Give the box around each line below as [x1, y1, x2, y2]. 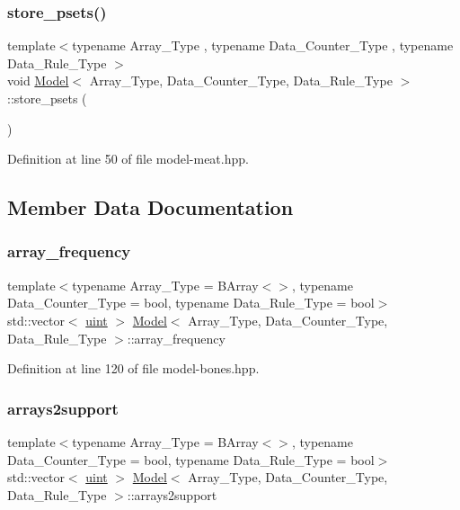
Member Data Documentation [7, 193, 294, 221]
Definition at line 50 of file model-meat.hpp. [7, 149, 249, 168]
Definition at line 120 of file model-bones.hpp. [7, 359, 260, 378]
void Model [7, 71, 69, 90]
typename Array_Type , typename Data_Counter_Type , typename [72, 36, 454, 55]
